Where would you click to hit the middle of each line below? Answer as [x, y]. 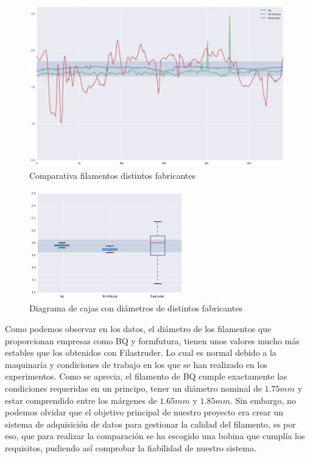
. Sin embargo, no [263, 400]
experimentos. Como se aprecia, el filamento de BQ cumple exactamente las [146, 376]
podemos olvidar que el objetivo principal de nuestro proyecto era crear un [144, 412]
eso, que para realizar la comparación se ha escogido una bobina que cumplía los [155, 436]
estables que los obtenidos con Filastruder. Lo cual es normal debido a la [141, 352]
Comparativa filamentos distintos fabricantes [112, 175]
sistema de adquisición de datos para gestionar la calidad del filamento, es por [150, 424]
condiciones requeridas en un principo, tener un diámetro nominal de [133, 388]
